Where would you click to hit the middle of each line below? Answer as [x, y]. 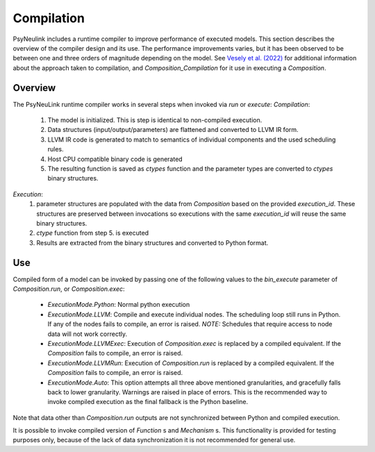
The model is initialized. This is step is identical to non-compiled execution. [155, 120]
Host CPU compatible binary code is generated [115, 159]
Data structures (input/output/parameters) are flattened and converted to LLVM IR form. [173, 130]
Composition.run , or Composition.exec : [69, 289]
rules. [56, 149]
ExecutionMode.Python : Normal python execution [119, 305]
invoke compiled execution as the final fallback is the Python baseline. [148, 402]
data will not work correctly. [87, 334]
